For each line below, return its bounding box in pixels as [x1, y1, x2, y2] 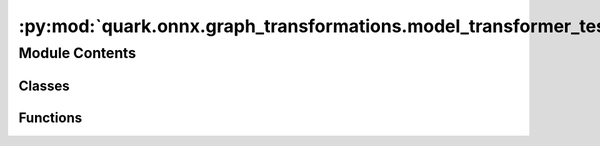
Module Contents [18, 44, 137, 62]
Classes [18, 77, 70, 94]
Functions [18, 109, 83, 126]
